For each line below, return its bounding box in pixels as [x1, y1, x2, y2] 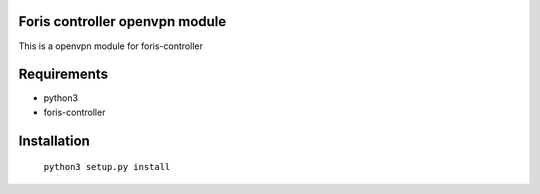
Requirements [18, 66, 109, 83]
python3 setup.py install [43, 161, 171, 173]
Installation [18, 132, 90, 149]
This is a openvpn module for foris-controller [18, 40, 204, 52]
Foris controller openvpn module [18, 13, 227, 30]
